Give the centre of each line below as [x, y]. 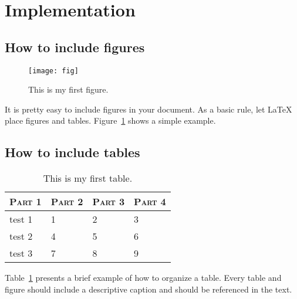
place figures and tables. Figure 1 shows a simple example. [110, 120]
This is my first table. [88, 178]
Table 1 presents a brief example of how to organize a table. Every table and [143, 278]
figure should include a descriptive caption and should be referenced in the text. [148, 289]
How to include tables [72, 152]
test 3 [21, 253]
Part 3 [109, 202]
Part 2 [67, 202]
